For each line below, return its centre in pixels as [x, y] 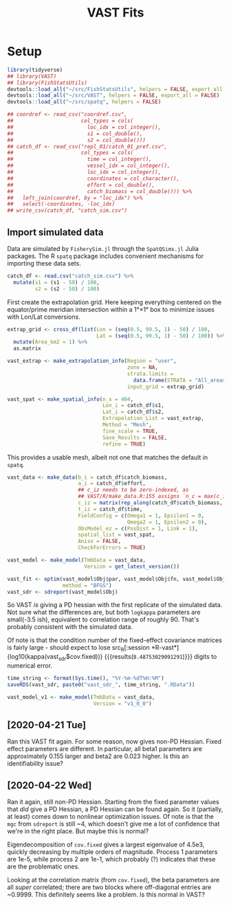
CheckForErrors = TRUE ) [112, 548]
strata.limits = [150, 374]
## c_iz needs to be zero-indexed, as [133, 490]
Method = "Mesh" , [127, 425]
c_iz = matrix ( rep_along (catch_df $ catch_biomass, [151, 503]
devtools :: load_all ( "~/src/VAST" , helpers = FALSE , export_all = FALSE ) [113, 96]
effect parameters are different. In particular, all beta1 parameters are [105, 749]
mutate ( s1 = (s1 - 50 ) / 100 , [56, 282]
